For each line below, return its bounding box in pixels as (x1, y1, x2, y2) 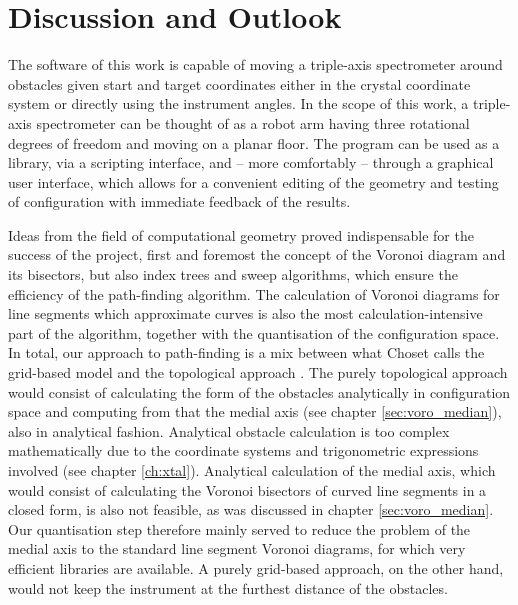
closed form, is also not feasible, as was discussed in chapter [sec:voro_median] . (8, 499, 494, 520)
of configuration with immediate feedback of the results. (8, 191, 351, 212)
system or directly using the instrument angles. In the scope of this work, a (8, 93, 469, 114)
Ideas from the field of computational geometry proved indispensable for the (8, 224, 474, 245)
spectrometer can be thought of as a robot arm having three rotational (36, 112, 470, 133)
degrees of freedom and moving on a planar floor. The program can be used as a (8, 132, 500, 153)
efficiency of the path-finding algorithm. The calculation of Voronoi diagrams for (8, 283, 500, 304)
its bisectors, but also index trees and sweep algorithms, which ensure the (8, 264, 458, 285)
